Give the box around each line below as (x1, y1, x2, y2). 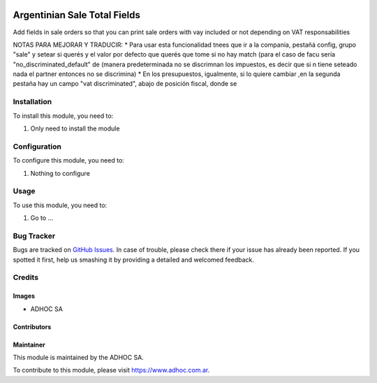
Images (13, 292, 35, 300)
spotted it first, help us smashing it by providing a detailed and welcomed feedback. (13, 255, 254, 264)
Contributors (13, 322, 52, 331)
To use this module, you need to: (13, 201, 108, 209)
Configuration (13, 142, 62, 151)
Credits (13, 273, 38, 283)
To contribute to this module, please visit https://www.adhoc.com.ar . (13, 366, 210, 375)
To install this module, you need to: (13, 112, 114, 120)
